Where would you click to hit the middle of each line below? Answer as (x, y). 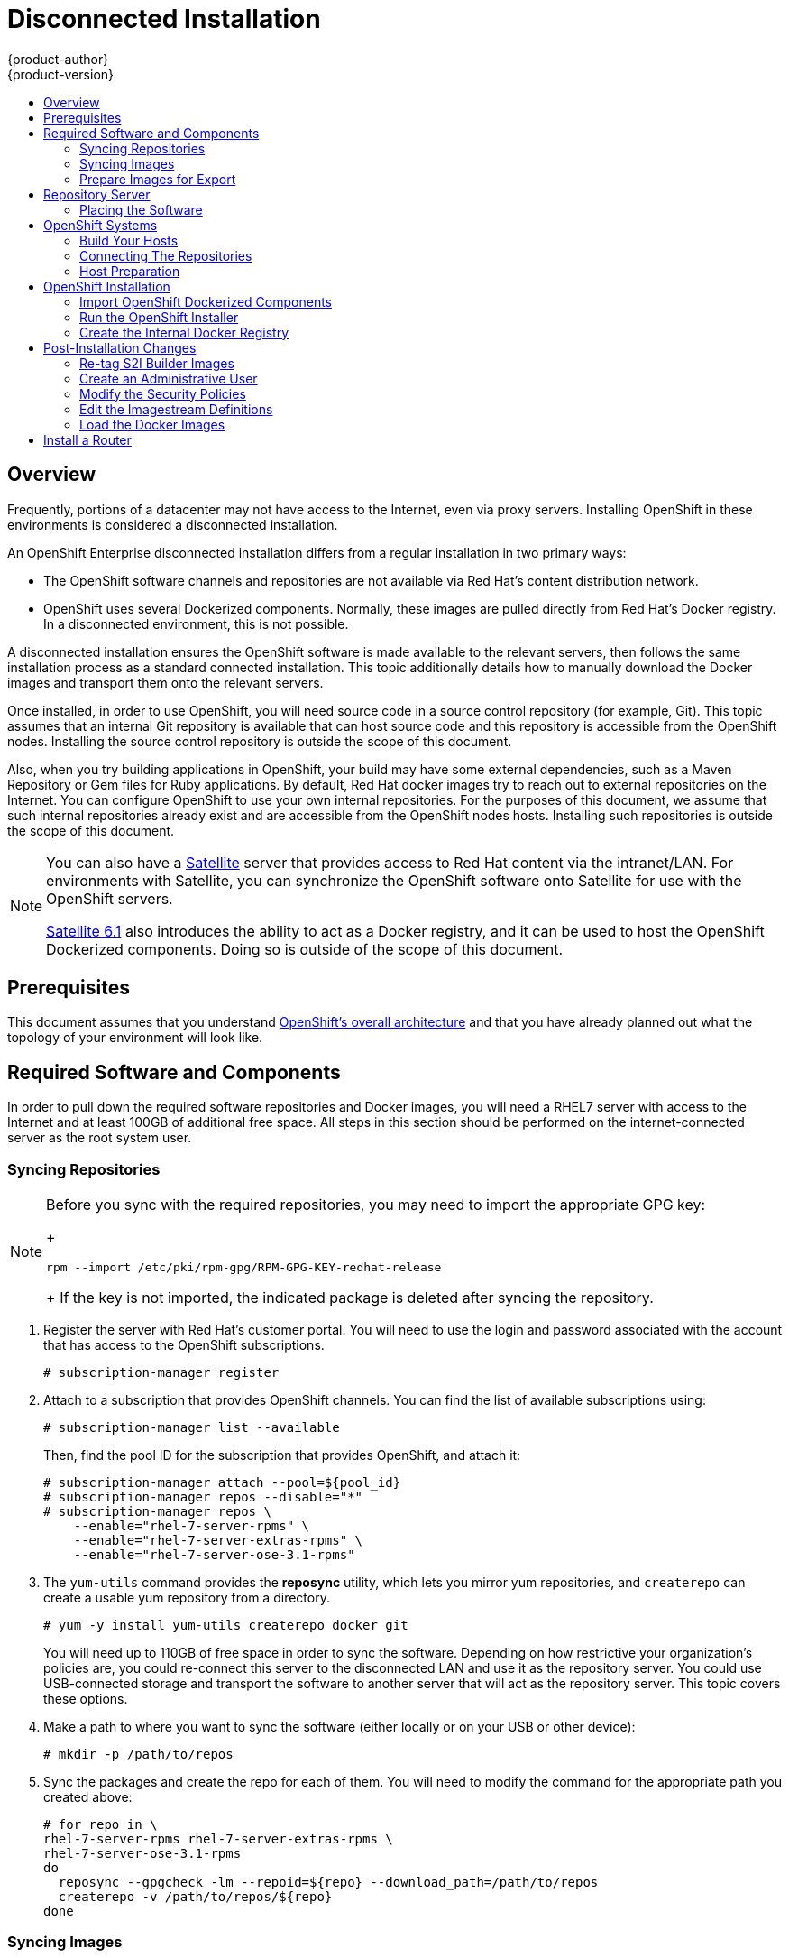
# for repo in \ (101, 1825)
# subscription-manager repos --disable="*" (203, 1497)
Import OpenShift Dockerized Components (206, 301)
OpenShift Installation (107, 286)
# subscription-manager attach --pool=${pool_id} (222, 1483)
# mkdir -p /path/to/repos (138, 1755)
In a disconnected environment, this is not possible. (196, 623)
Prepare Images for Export (158, 179)
